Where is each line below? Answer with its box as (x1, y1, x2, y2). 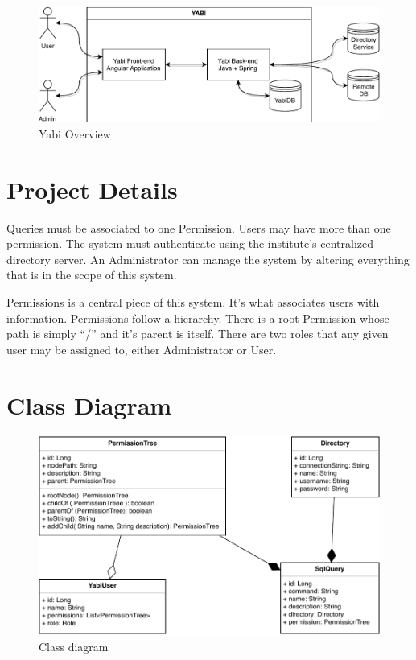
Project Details (6, 172, 178, 205)
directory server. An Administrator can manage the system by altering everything (6, 250, 410, 267)
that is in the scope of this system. (6, 266, 177, 283)
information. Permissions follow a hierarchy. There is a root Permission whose (6, 309, 389, 326)
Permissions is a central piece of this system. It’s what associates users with (6, 294, 380, 311)
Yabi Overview (39, 125, 111, 142)
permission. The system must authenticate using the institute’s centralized (6, 235, 374, 252)
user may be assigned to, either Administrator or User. (6, 340, 277, 357)
